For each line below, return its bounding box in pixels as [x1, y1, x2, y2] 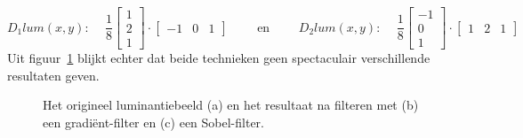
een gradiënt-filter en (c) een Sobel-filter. [43, 112, 265, 131]
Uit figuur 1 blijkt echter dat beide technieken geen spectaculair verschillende [7, 49, 430, 67]
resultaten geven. [7, 65, 100, 84]
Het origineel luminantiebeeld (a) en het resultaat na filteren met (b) [43, 96, 419, 114]
